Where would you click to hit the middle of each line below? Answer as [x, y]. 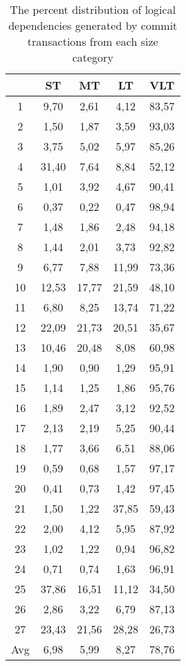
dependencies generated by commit [93, 25]
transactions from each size [93, 41]
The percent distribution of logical [93, 9]
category [93, 57]
